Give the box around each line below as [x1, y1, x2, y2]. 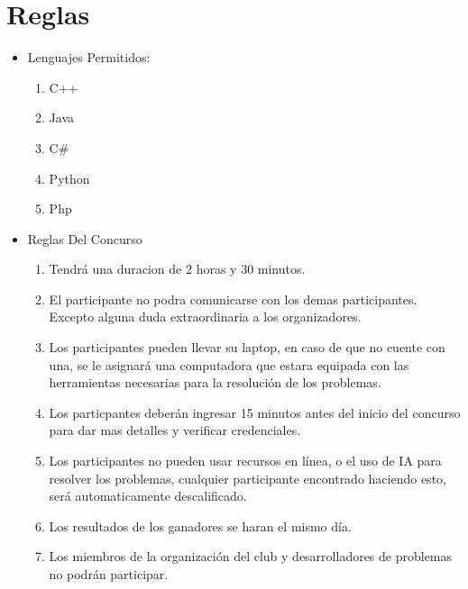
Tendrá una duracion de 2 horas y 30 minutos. [49, 259, 306, 278]
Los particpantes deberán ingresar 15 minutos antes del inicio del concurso [49, 403, 461, 421]
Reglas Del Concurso [27, 229, 142, 248]
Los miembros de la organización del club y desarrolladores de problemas [49, 547, 453, 566]
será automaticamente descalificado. [49, 486, 247, 505]
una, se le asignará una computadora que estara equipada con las [49, 355, 409, 374]
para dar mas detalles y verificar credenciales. [49, 421, 301, 439]
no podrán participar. [49, 565, 169, 583]
